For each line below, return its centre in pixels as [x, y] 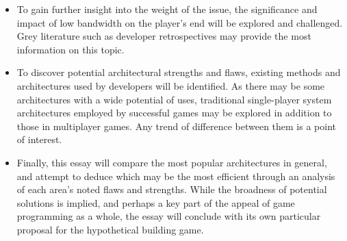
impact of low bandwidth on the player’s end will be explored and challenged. [180, 22]
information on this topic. [70, 49]
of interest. [39, 139]
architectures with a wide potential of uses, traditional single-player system [174, 99]
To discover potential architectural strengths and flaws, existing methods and [179, 72]
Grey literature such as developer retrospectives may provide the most [164, 36]
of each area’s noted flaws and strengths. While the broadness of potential [172, 189]
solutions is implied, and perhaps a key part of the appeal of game [156, 202]
